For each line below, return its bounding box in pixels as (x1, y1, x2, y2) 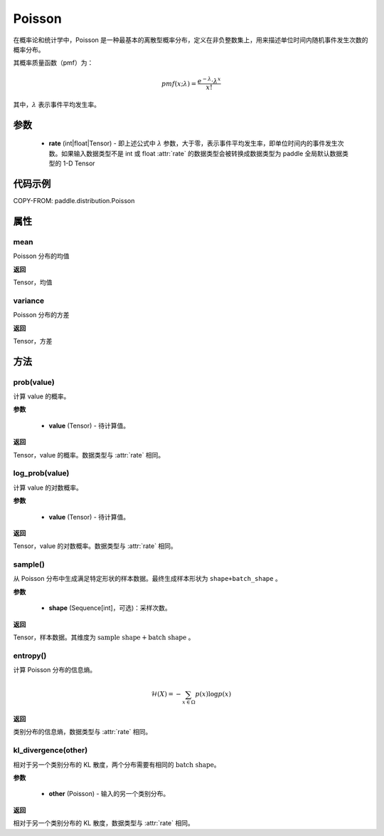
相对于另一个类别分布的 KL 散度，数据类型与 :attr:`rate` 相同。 (13, 819, 195, 827)
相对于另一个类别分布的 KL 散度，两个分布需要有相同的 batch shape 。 (13, 760, 220, 769)
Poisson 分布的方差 (13, 311, 70, 319)
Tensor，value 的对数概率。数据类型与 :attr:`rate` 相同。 (13, 542, 177, 550)
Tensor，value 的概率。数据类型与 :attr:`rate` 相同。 (13, 450, 165, 459)
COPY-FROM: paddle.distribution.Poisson (13, 197, 135, 205)
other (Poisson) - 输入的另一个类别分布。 (48, 790, 170, 798)
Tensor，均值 (13, 278, 53, 287)
